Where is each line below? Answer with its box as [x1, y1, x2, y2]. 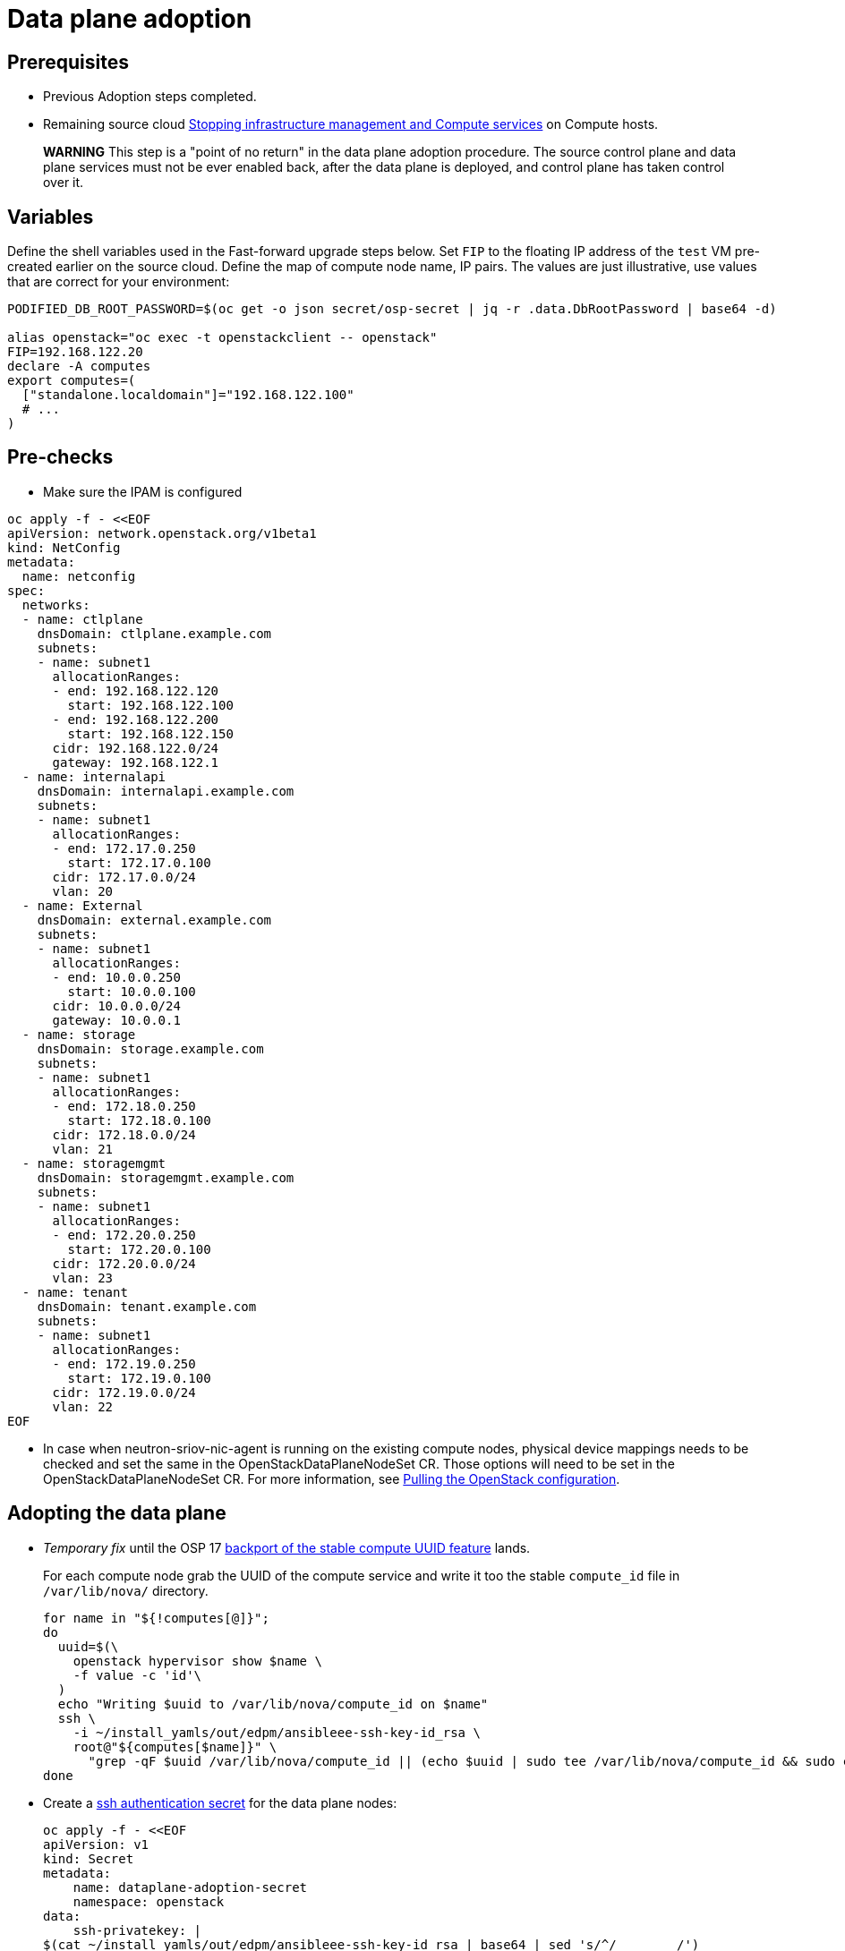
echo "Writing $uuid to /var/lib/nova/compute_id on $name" [57, 1696, 489, 1711]
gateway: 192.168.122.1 [52, 754, 219, 770]
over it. [43, 175, 84, 191]
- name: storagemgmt [21, 1155, 166, 1171]
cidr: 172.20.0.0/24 [52, 1256, 196, 1271]
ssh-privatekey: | [73, 1922, 202, 1938]
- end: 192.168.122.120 [52, 683, 219, 698]
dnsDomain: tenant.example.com [37, 1299, 257, 1314]
